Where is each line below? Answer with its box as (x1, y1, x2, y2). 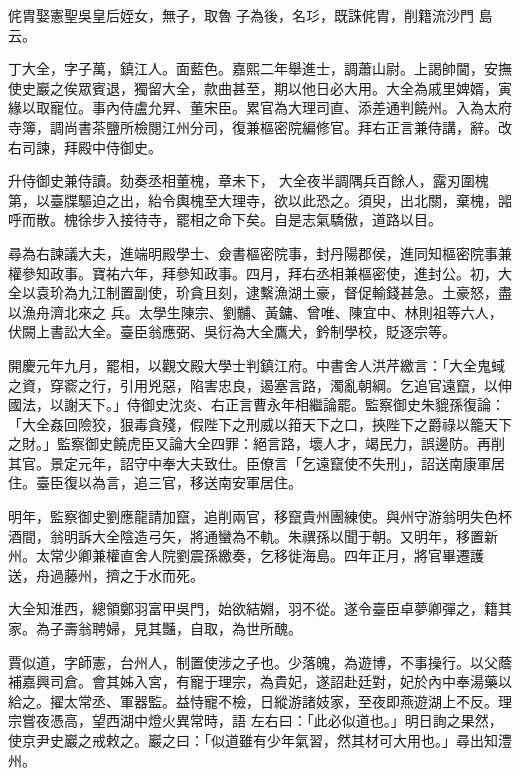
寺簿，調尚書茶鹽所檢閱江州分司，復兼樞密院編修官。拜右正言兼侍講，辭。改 (8, 116, 512, 137)
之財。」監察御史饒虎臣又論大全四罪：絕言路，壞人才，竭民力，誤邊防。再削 (8, 433, 505, 454)
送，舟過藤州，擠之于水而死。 (8, 564, 204, 585)
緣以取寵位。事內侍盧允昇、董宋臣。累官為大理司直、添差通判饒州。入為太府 (8, 97, 512, 118)
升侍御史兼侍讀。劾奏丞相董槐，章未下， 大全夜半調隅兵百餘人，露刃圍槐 (8, 170, 489, 191)
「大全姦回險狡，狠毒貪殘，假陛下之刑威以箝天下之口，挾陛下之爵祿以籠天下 (8, 413, 512, 434)
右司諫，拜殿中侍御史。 (8, 136, 162, 157)
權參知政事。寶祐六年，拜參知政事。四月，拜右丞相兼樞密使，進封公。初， (8, 262, 498, 283)
